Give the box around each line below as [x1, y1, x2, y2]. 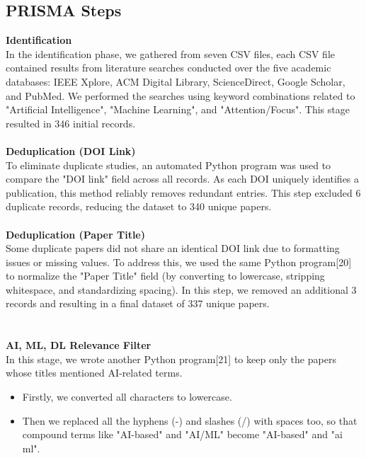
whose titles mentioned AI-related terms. [6, 365, 183, 380]
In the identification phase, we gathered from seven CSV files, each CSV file [6, 46, 335, 61]
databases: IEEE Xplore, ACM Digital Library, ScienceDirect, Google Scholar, [6, 74, 345, 88]
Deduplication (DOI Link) [6, 143, 136, 158]
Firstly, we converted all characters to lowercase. [22, 389, 232, 404]
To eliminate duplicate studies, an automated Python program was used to [6, 157, 331, 172]
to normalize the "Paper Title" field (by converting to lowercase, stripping [6, 268, 325, 283]
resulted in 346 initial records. [6, 115, 136, 130]
